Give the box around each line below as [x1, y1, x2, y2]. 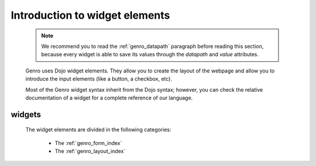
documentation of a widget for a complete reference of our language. [25, 94, 193, 101]
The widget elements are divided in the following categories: [25, 126, 172, 133]
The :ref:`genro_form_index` [54, 139, 122, 146]
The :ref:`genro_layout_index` [54, 148, 126, 155]
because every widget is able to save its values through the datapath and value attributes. [41, 51, 259, 58]
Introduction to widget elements [11, 9, 170, 22]
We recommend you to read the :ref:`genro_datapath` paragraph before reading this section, [41, 43, 264, 50]
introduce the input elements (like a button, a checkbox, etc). [25, 75, 173, 82]
